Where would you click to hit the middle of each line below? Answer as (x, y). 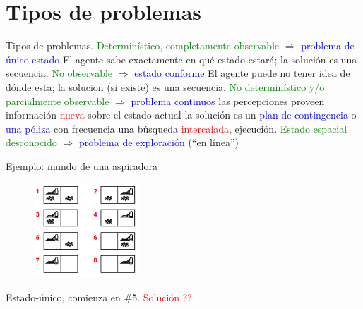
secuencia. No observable (59, 73)
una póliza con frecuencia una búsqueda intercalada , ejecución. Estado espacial (177, 128)
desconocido (31, 142)
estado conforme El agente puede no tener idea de (242, 73)
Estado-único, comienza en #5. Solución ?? (99, 297)
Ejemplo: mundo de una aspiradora (82, 165)
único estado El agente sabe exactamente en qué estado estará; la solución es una (181, 59)
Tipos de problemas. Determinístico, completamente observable (143, 46)
